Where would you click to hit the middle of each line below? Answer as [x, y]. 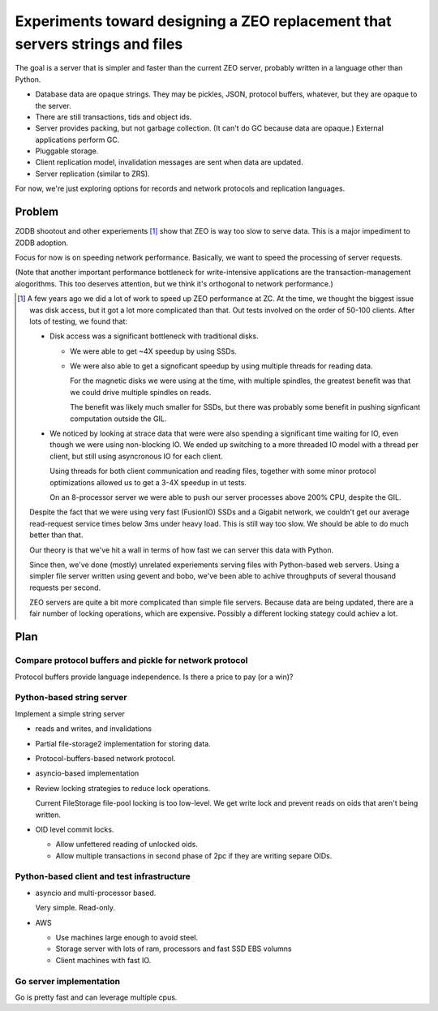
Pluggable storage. [67, 151]
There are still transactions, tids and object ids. [114, 117]
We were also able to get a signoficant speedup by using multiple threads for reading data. [221, 366]
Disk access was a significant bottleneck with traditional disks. [154, 336]
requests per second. [65, 587]
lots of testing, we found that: [79, 321]
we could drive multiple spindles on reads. [141, 392]
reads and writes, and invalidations [93, 729]
